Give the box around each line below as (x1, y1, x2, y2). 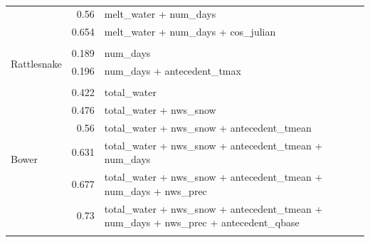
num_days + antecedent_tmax (104, 63, 241, 78)
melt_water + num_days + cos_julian (104, 24, 276, 39)
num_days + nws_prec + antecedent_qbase (104, 215, 300, 230)
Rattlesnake (11, 56, 62, 71)
